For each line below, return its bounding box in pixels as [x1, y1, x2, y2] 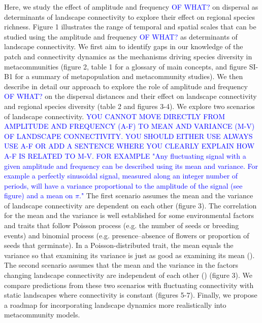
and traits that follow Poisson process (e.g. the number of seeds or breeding [4, 220, 239, 231]
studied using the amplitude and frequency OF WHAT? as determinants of [4, 31, 238, 42]
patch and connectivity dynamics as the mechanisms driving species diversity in [4, 51, 252, 61]
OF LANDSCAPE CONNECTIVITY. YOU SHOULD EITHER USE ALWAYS [4, 130, 253, 141]
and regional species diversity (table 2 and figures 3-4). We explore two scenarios [4, 100, 255, 111]
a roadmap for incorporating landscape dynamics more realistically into [4, 299, 226, 310]
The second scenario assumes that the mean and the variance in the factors [4, 260, 238, 270]
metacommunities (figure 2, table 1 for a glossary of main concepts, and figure [4, 61, 247, 71]
